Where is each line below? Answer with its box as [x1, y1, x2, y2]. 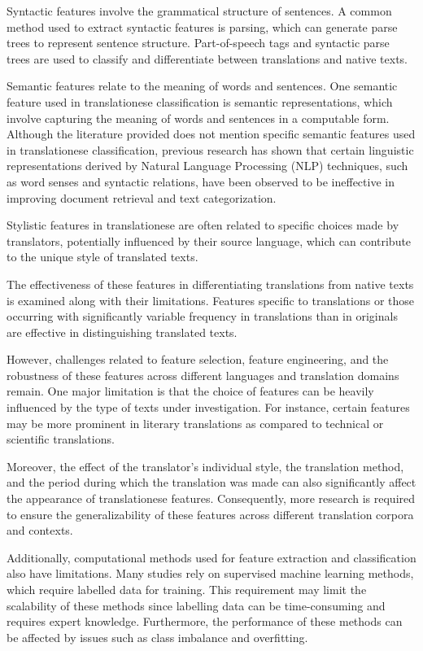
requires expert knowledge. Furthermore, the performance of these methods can [7, 613, 403, 630]
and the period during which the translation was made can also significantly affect [7, 474, 416, 491]
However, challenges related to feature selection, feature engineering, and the [7, 351, 389, 368]
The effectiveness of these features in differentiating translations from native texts [7, 275, 414, 292]
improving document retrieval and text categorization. [7, 189, 277, 206]
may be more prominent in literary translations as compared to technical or [7, 414, 384, 431]
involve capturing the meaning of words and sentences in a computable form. [7, 109, 390, 126]
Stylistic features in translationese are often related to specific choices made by [7, 216, 399, 234]
